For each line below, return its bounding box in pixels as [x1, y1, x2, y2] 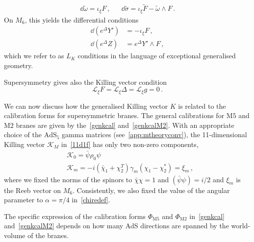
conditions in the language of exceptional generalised [77, 50, 236, 61]
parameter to [4, 194, 43, 205]
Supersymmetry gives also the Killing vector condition [4, 76, 167, 87]
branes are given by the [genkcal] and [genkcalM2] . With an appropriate [16, 120, 234, 130]
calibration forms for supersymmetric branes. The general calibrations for [4, 110, 225, 121]
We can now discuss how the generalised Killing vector [4, 100, 168, 111]
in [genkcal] [189, 211, 225, 221]
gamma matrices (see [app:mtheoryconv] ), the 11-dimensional [62, 129, 247, 140]
